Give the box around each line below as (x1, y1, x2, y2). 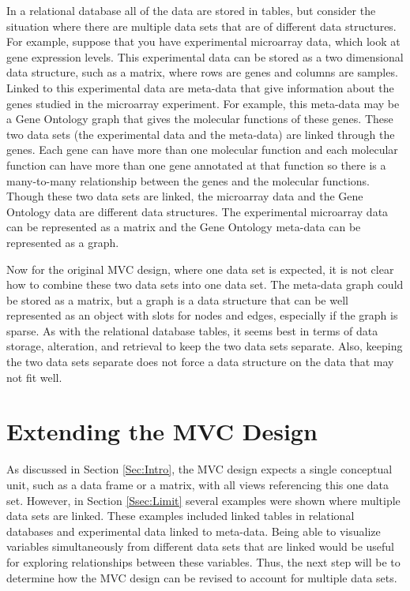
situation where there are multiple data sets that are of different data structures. (6, 17, 397, 34)
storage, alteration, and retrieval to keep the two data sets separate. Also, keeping (6, 338, 403, 354)
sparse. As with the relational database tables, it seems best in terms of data (6, 322, 378, 339)
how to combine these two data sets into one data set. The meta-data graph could (6, 276, 404, 293)
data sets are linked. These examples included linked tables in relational (6, 507, 355, 524)
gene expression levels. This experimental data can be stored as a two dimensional (6, 48, 404, 65)
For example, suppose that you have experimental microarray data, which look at (6, 33, 401, 50)
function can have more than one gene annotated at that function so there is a (6, 156, 386, 173)
